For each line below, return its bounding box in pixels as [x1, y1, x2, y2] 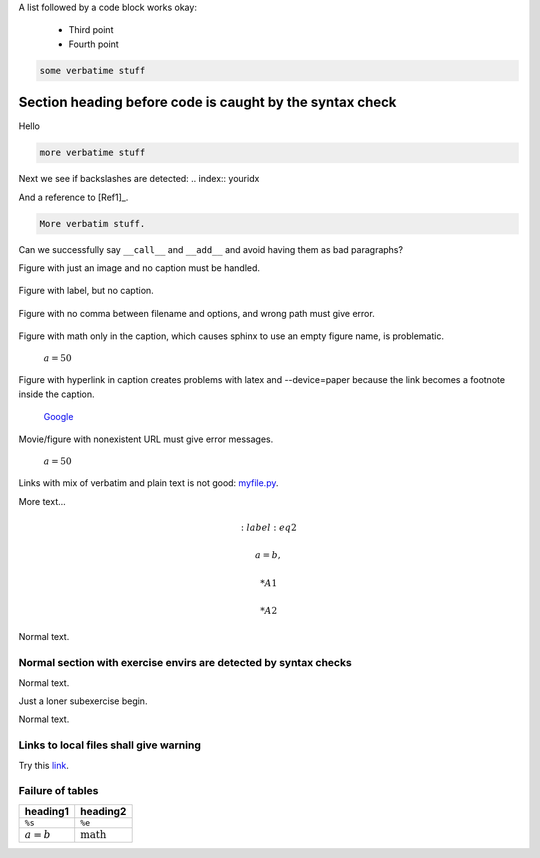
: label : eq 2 [240, 521, 297, 533]
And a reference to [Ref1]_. [18, 191, 129, 203]
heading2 [80, 804, 127, 818]
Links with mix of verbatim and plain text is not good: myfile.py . [18, 477, 279, 489]
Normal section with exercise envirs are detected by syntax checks [18, 656, 352, 670]
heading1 [24, 804, 70, 818]
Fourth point [68, 38, 119, 50]
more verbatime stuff [39, 147, 146, 159]
